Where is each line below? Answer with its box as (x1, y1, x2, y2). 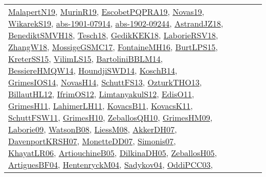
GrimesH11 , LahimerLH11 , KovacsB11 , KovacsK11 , (8, 100, 193, 112)
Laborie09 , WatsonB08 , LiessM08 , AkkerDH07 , (8, 123, 177, 135)
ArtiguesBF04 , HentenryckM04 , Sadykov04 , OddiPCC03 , (8, 159, 213, 170)
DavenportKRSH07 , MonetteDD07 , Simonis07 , (8, 135, 176, 147)
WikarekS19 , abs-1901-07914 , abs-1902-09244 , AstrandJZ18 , (8, 17, 224, 29)
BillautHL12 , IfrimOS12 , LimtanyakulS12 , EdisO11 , (8, 88, 194, 100)
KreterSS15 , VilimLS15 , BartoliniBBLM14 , (8, 53, 163, 64)
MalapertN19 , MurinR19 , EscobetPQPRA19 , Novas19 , (8, 6, 205, 17)
